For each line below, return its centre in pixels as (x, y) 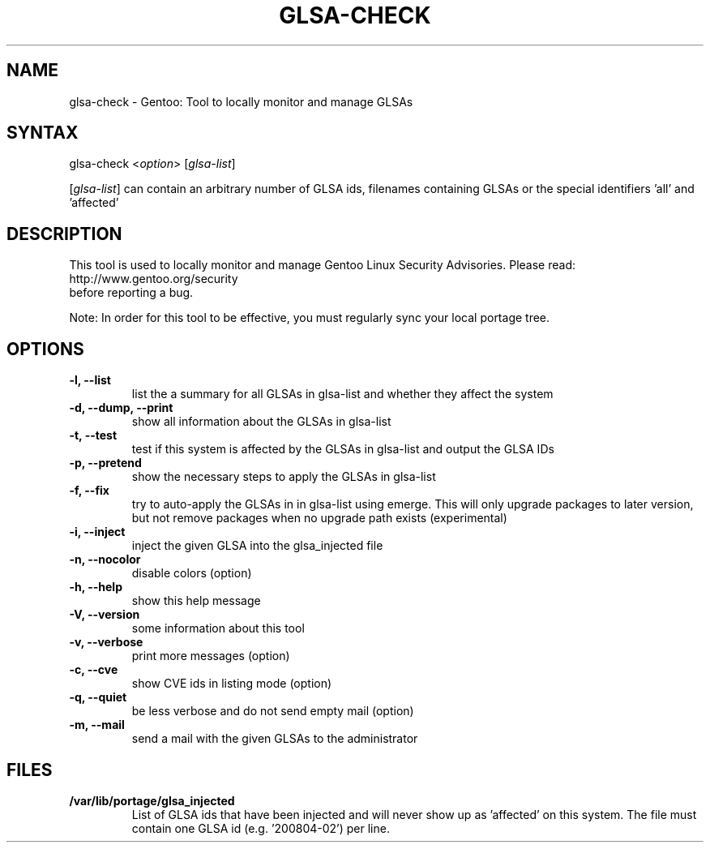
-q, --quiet (98, 697)
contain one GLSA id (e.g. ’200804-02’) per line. (261, 828)
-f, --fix (89, 491)
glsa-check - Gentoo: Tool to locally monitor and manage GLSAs (241, 101)
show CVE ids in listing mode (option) (232, 684)
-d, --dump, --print (121, 408)
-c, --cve (94, 670)
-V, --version (105, 615)
